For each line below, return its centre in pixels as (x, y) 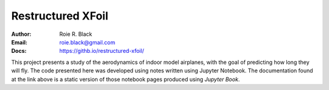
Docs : (19, 51)
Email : (19, 42)
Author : (21, 34)
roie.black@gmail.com (87, 42)
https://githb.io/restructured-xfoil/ (102, 51)
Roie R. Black (76, 34)
